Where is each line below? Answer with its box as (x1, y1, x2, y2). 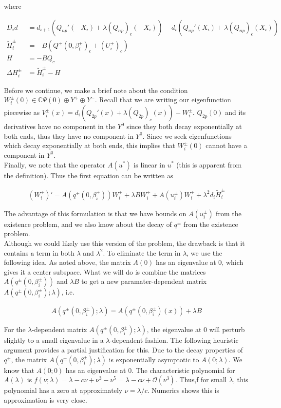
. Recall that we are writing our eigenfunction (94, 94, 231, 105)
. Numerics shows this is (147, 385, 220, 395)
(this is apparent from (176, 159, 242, 169)
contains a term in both (4, 247, 75, 258)
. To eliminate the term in (103, 247, 181, 258)
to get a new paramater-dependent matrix (81, 276, 207, 286)
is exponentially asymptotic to (109, 354, 199, 364)
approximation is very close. (4, 394, 87, 405)
